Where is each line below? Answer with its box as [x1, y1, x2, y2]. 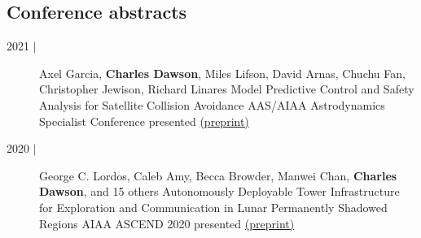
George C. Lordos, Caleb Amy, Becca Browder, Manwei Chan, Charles [39, 167, 397, 184]
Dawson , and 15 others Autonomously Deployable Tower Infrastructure [39, 183, 400, 200]
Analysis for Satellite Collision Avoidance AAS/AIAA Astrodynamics [39, 96, 385, 113]
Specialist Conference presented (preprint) [39, 112, 249, 129]
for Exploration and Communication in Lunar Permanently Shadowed [39, 198, 388, 215]
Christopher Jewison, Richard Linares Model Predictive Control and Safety [39, 80, 414, 97]
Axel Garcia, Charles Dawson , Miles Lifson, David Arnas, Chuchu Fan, [39, 64, 406, 81]
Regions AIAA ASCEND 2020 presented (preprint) [39, 214, 295, 232]
